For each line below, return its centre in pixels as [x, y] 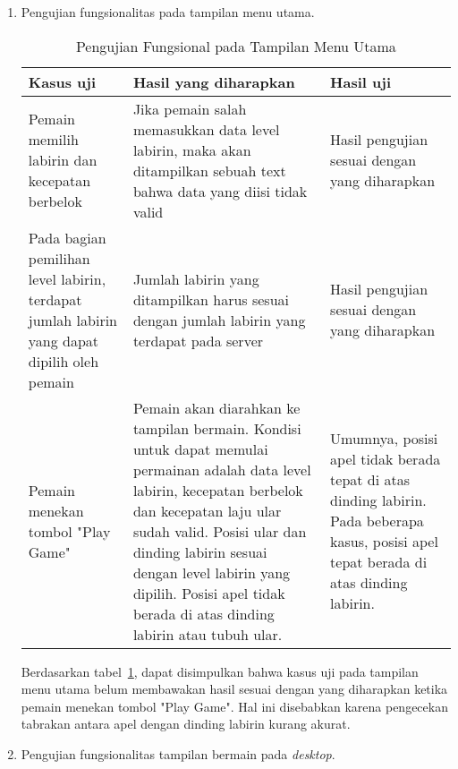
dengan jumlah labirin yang [219, 320]
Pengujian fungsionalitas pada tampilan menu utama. [168, 12]
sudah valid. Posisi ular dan [220, 531]
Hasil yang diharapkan [214, 81]
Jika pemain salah [190, 108]
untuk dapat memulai [200, 449]
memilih [53, 140]
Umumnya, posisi [384, 439]
